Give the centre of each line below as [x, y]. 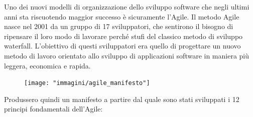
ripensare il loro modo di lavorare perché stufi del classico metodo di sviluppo [123, 36]
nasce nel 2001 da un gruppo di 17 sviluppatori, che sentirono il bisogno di [119, 26]
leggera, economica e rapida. [47, 65]
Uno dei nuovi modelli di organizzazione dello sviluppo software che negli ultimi [127, 6]
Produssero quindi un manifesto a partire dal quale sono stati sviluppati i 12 [122, 99]
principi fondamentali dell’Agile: [53, 109]
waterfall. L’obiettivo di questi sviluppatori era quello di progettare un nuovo [122, 46]
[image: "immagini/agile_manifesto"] [87, 83]
